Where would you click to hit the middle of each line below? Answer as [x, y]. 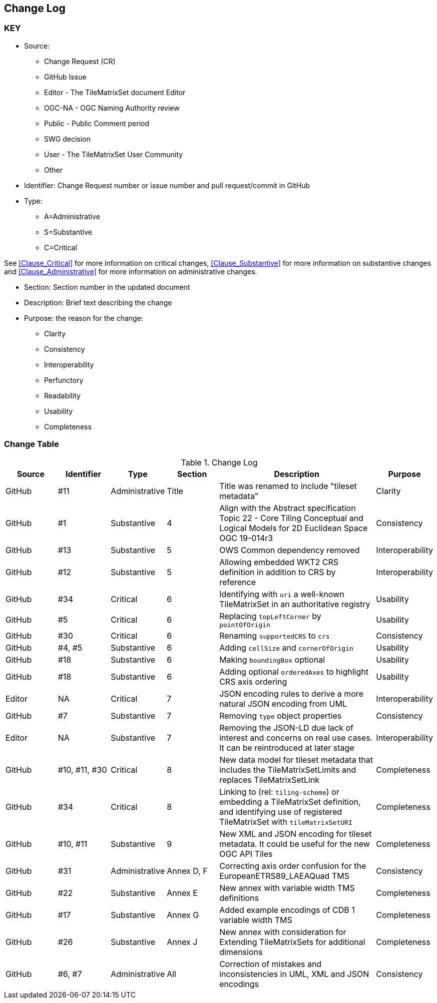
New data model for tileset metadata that [296, 760]
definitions [239, 898]
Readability [62, 395]
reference [238, 582]
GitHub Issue [65, 77]
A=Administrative [72, 216]
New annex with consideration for [283, 932]
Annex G [183, 915]
